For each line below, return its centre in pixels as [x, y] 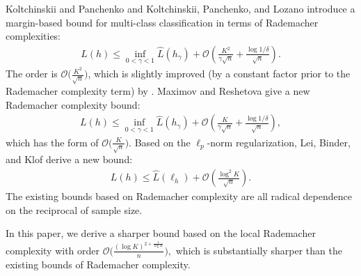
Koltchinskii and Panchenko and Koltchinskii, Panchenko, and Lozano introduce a [180, 8]
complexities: [33, 36]
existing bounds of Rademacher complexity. [98, 264]
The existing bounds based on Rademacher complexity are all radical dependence [179, 196]
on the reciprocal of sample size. [74, 209]
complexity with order [53, 250]
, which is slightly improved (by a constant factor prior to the [219, 74]
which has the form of [52, 142]
